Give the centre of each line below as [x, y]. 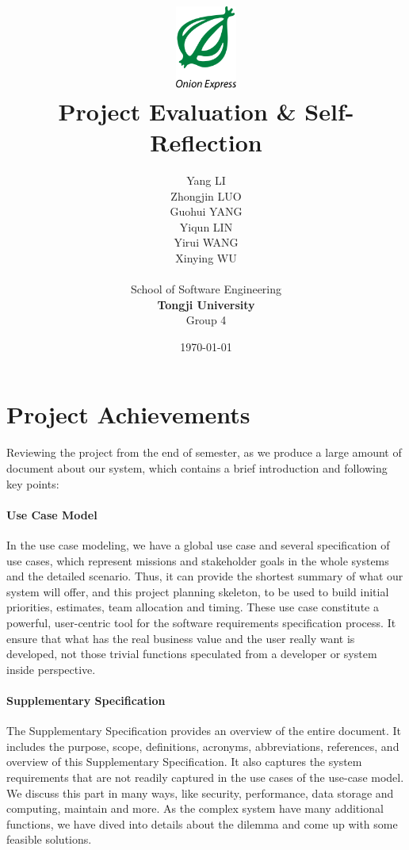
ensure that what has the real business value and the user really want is [181, 638]
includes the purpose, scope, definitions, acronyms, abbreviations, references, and [203, 746]
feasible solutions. [49, 839]
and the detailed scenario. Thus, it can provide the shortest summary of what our [205, 576]
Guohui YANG [206, 211]
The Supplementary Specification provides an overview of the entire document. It [204, 731]
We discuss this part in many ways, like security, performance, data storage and [200, 793]
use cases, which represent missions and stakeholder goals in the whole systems [198, 560]
